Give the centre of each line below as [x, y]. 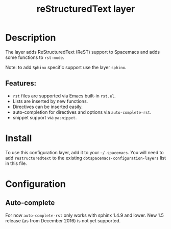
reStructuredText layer [86, 9]
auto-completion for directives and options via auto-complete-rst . [82, 112]
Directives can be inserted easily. [47, 107]
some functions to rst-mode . [35, 57]
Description [31, 38]
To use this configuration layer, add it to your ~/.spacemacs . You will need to [85, 152]
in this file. [16, 163]
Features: [21, 83]
